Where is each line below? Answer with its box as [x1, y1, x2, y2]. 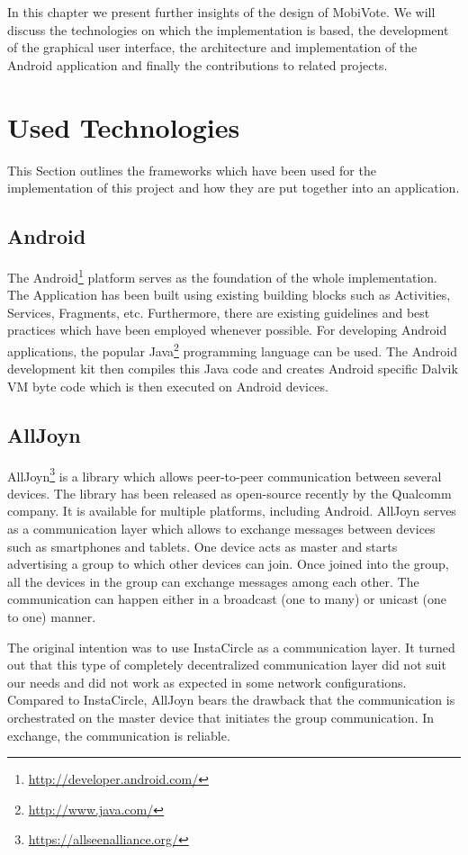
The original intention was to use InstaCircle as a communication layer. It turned [7, 637, 455, 656]
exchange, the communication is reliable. [7, 725, 230, 744]
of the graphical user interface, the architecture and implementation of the [7, 38, 418, 57]
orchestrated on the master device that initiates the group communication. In [7, 707, 435, 726]
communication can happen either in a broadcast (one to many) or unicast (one [7, 589, 446, 608]
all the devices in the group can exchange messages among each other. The [7, 571, 419, 590]
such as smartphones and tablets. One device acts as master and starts [7, 536, 398, 555]
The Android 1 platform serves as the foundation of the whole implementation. [7, 265, 437, 286]
